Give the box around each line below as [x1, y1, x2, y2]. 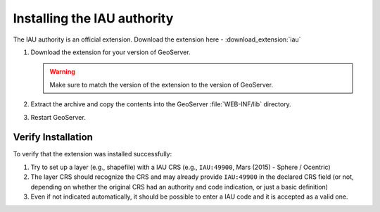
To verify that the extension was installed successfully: [13, 150, 172, 158]
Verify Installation [13, 131, 93, 144]
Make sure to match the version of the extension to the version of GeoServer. [49, 80, 274, 89]
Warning [49, 68, 75, 76]
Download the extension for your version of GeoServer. [30, 48, 191, 56]
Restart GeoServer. [30, 113, 86, 121]
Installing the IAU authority [13, 11, 174, 26]
